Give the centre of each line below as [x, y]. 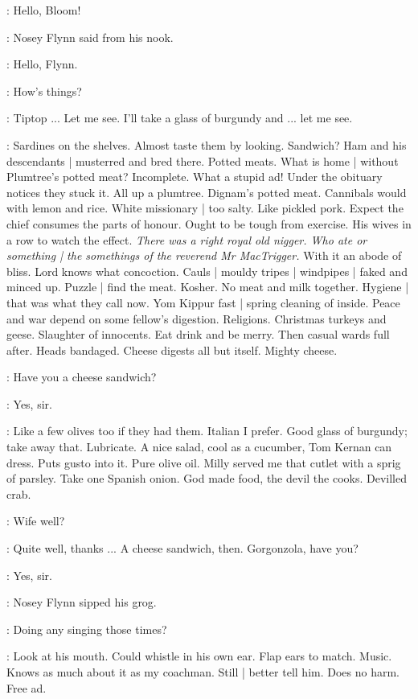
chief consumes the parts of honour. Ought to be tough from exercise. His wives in [209, 223]
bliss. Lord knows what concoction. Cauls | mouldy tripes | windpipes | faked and [207, 271]
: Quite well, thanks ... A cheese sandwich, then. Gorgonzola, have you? [182, 548]
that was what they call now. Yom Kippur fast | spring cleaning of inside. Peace [203, 302]
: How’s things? [44, 90]
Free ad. [27, 687]
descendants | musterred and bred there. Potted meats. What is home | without [203, 160]
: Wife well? [36, 521]
